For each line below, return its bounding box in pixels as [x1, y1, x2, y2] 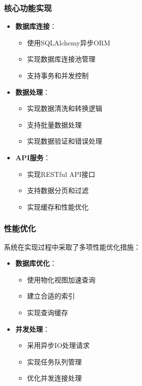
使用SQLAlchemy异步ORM [27, 37, 110, 47]
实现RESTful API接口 [27, 169, 96, 179]
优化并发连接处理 [27, 373, 82, 383]
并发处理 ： [15, 323, 50, 334]
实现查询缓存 [27, 307, 68, 317]
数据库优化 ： [15, 258, 57, 268]
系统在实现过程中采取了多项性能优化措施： [4, 241, 141, 252]
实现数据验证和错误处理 [27, 136, 102, 146]
